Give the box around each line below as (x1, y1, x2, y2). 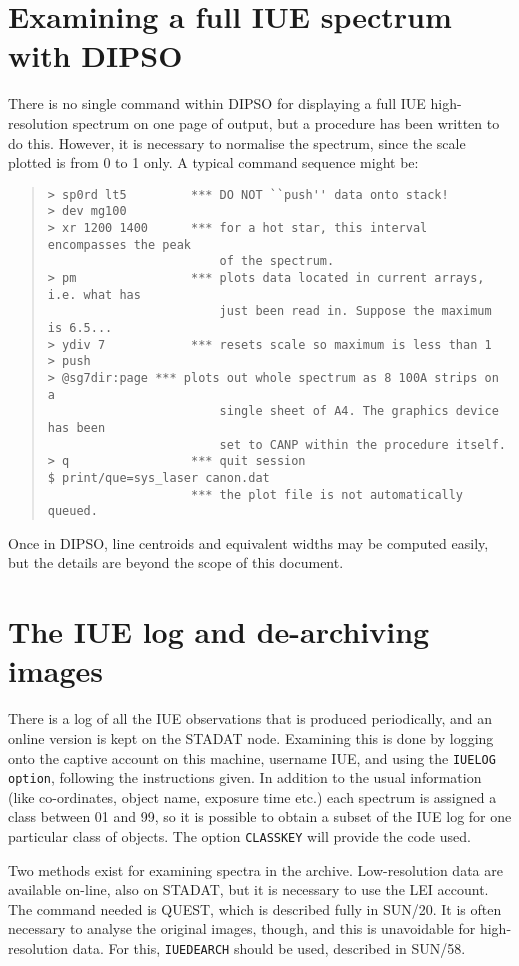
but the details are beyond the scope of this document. (8, 552, 344, 573)
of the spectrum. (219, 254, 335, 269)
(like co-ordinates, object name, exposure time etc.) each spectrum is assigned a (8, 786, 497, 807)
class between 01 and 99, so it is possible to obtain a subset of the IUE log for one (8, 806, 512, 827)
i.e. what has (47, 287, 141, 302)
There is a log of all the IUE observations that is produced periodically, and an (8, 708, 493, 729)
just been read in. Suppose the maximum (219, 304, 492, 319)
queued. (47, 504, 98, 519)
